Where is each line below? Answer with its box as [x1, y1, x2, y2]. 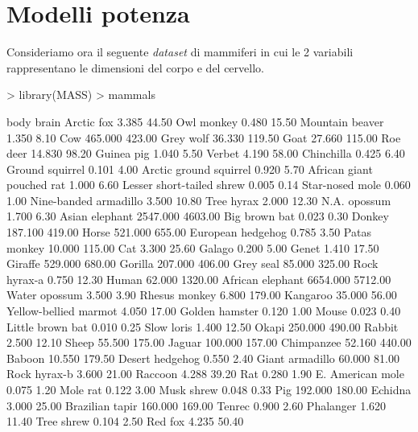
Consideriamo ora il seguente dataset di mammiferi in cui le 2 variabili [6, 43, 354, 60]
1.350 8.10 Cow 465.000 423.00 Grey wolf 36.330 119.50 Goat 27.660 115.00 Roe [6, 129, 401, 146]
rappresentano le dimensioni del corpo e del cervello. [6, 59, 264, 76]
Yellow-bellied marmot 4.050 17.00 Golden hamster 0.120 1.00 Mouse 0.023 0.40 [6, 302, 401, 319]
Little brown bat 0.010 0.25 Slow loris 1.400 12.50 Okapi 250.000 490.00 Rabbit [6, 318, 399, 335]
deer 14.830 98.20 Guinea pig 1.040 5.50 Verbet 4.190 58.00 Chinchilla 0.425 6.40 [6, 145, 405, 162]
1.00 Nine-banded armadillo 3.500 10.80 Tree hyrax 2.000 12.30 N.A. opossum [6, 191, 391, 208]
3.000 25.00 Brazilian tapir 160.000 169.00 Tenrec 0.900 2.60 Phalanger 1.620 [6, 397, 387, 413]
